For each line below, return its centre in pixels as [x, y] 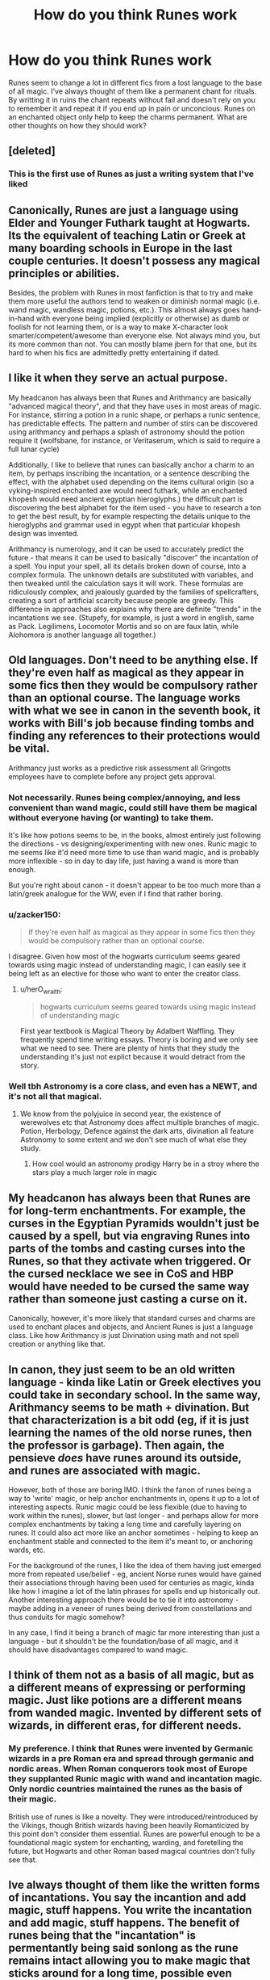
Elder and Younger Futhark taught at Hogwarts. [129, 222]
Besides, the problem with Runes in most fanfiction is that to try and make [131, 293]
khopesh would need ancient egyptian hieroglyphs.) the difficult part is [126, 499]
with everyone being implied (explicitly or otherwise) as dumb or [143, 319]
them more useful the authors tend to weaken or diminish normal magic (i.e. [134, 301]
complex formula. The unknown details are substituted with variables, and [131, 574]
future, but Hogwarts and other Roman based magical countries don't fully [132, 1851]
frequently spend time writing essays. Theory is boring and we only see [139, 1040]
